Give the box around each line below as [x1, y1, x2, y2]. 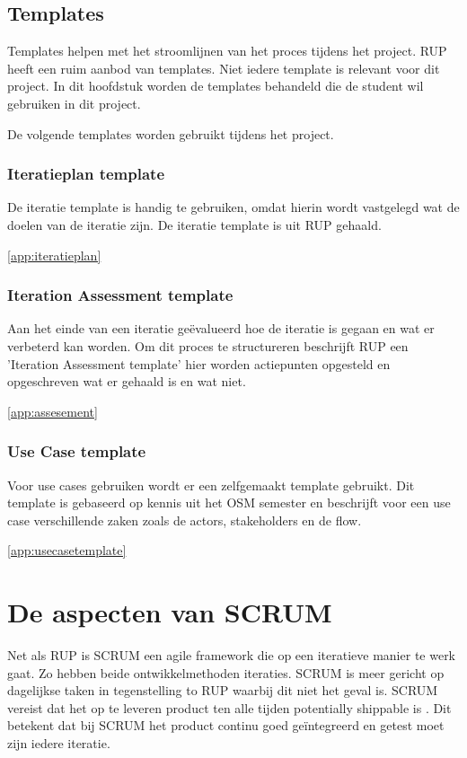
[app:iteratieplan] [7, 245, 101, 264]
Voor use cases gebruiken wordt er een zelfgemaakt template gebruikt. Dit [7, 475, 415, 494]
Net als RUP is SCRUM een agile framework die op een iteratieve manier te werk [7, 646, 456, 665]
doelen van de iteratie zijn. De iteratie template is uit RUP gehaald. [7, 215, 382, 234]
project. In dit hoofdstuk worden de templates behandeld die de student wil [7, 76, 424, 95]
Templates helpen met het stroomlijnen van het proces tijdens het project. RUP [7, 41, 447, 60]
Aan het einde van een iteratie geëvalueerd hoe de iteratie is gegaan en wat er [7, 319, 435, 338]
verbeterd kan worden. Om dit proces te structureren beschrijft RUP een [7, 336, 409, 355]
